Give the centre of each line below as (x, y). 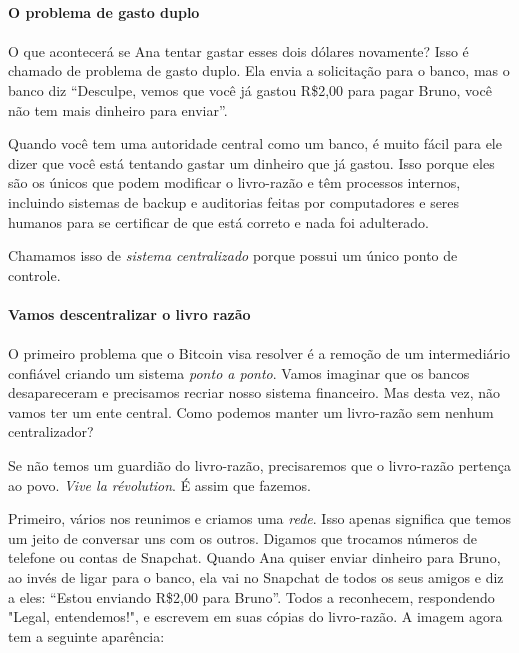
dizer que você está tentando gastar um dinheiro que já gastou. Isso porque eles (251, 162)
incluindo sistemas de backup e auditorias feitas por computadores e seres (234, 201)
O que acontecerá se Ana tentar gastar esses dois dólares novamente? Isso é (238, 50)
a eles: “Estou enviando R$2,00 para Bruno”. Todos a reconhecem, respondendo (251, 596)
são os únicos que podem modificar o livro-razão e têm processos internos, (234, 182)
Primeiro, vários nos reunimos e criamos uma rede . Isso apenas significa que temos (260, 518)
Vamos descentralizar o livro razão (129, 313)
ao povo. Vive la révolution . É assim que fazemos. (159, 484)
